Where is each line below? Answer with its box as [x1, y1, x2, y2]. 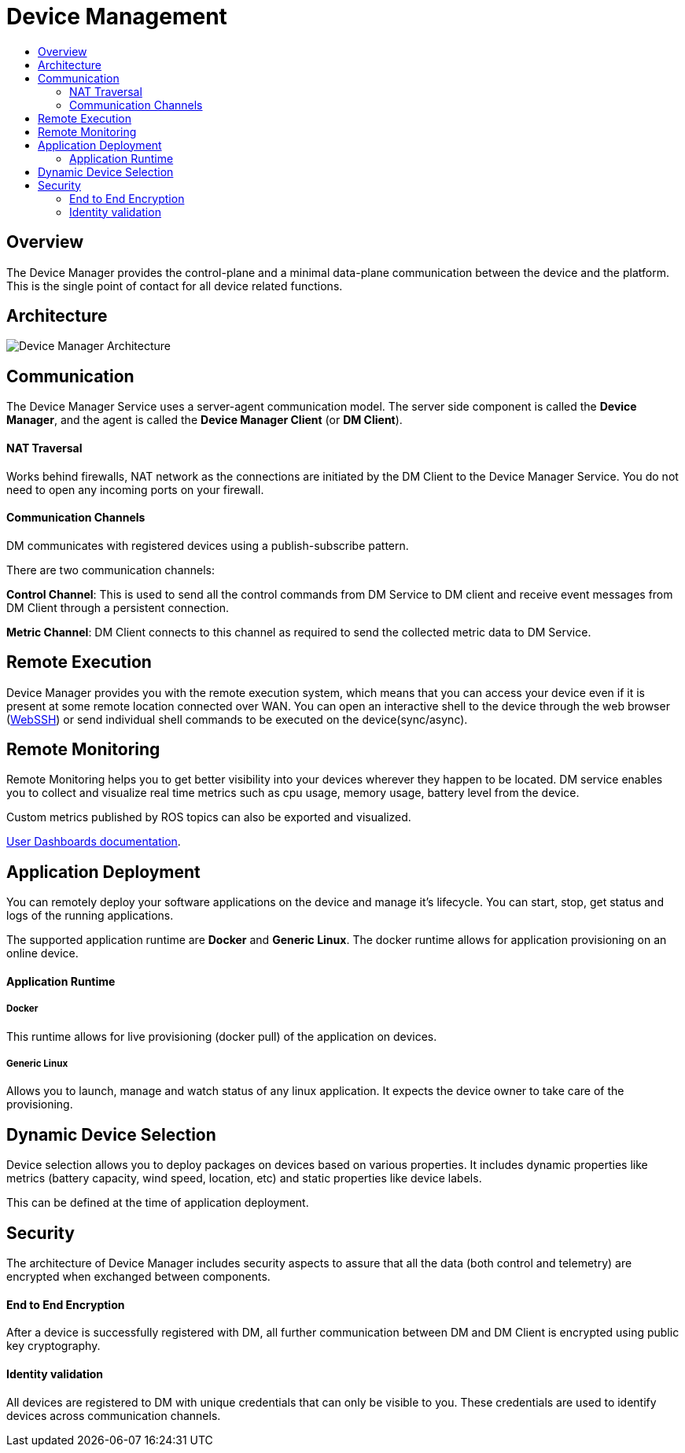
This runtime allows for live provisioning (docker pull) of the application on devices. [6, 1029, 437, 1043]
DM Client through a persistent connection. [6, 600, 230, 614]
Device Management [6, 3, 227, 30]
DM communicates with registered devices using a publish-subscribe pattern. [6, 538, 409, 552]
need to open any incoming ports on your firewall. [6, 482, 264, 496]
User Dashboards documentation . [6, 835, 181, 849]
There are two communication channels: [6, 562, 215, 577]
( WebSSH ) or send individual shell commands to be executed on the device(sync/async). [6, 712, 468, 726]
